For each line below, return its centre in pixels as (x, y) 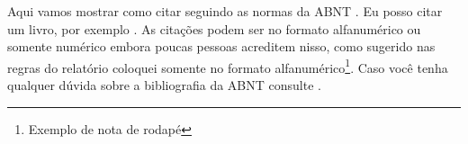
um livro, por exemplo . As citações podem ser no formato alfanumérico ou (214, 28)
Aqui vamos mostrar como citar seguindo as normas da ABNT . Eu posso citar (225, 11)
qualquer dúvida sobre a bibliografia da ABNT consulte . (164, 85)
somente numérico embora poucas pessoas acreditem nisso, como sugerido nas (221, 46)
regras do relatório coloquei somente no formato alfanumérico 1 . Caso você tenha (228, 66)
